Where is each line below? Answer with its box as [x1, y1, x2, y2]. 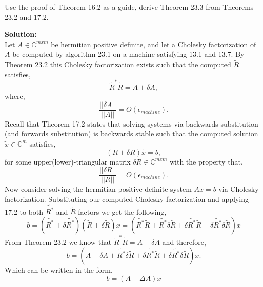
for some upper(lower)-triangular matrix [5, 156, 131, 167]
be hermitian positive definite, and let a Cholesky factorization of [51, 38, 256, 49]
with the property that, [169, 156, 243, 167]
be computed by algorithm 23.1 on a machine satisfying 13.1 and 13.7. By [12, 49, 245, 59]
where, [5, 91, 25, 101]
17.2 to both [5, 206, 44, 217]
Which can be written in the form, [5, 264, 113, 275]
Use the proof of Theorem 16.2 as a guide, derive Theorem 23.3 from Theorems [5, 2, 254, 12]
